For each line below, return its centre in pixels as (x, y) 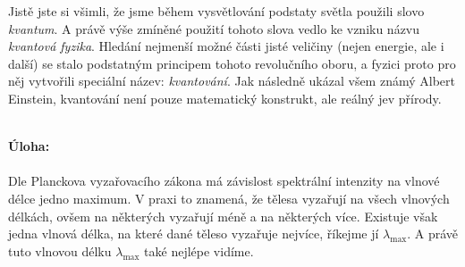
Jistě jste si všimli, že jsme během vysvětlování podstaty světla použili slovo (216, 11)
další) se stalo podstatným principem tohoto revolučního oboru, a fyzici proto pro (232, 63)
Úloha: (29, 146)
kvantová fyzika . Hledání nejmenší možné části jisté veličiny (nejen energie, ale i (226, 46)
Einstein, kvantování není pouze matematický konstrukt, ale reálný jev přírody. (225, 98)
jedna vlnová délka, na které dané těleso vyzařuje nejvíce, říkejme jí (194, 234)
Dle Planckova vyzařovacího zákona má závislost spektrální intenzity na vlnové (224, 181)
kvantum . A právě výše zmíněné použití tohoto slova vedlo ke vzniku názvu (214, 28)
